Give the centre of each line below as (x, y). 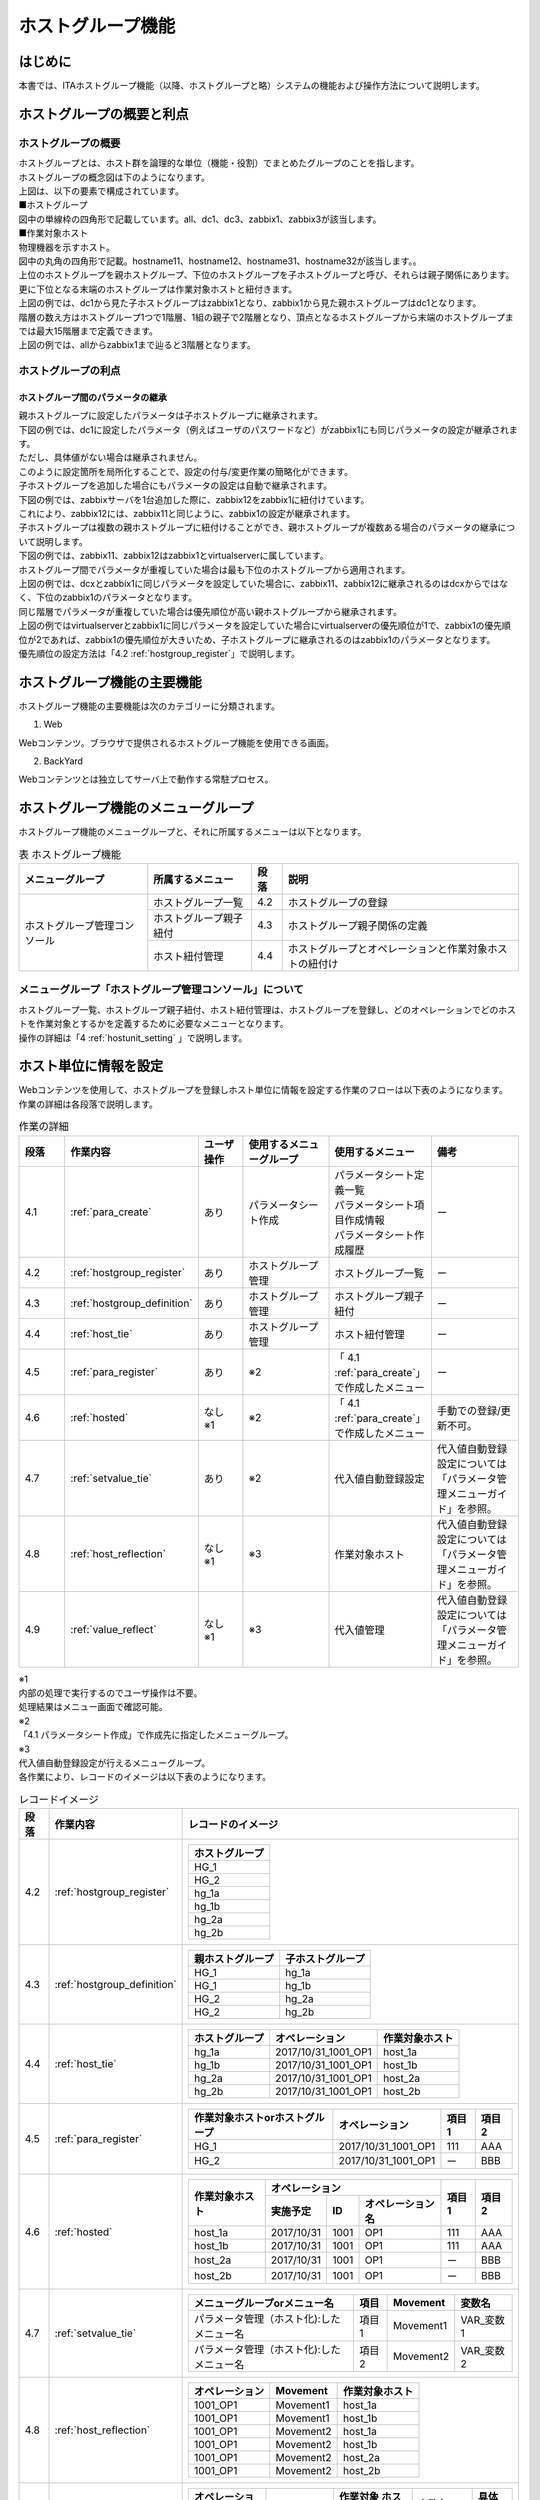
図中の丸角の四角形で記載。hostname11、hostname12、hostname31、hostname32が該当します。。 (220, 261)
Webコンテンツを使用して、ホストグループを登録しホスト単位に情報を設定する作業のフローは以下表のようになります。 (263, 1090)
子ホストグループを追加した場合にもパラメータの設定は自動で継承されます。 (175, 486)
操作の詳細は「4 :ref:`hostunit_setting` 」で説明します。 (133, 1037)
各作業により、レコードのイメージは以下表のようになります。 (145, 1777)
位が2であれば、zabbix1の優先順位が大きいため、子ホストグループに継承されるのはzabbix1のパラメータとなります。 (257, 639)
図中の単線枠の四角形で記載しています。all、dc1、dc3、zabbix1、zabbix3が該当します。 (200, 219)
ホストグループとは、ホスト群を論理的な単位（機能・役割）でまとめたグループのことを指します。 (219, 163)
